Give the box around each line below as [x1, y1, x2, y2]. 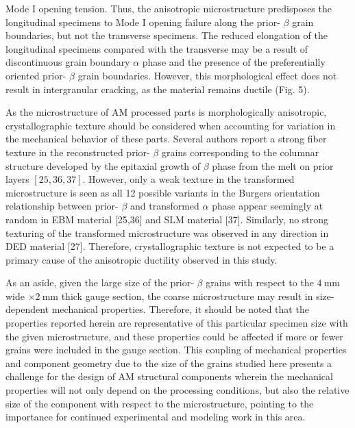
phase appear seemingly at [212, 199, 323, 213]
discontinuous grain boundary [5, 55, 130, 69]
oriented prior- [5, 68, 66, 82]
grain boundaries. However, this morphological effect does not [77, 68, 337, 82]
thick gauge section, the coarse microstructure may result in [61, 288, 313, 303]
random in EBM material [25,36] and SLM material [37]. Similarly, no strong [5, 212, 329, 226]
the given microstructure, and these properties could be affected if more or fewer [5, 329, 343, 343]
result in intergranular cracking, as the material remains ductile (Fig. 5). [5, 81, 310, 96]
